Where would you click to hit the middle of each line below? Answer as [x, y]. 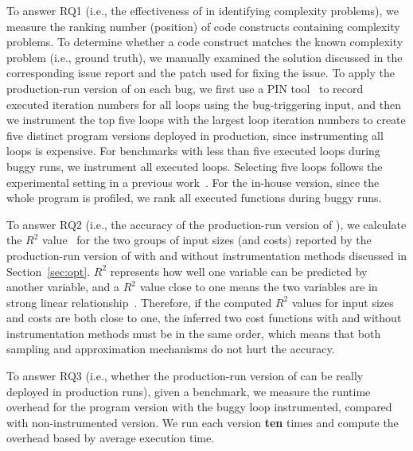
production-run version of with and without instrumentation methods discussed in [207, 255]
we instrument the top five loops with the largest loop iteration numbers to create [206, 120]
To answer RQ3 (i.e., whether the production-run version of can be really [185, 376]
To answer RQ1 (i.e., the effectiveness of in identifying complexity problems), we [203, 10]
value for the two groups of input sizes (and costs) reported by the [207, 240]
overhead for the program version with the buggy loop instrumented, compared [199, 407]
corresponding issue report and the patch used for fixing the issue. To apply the [201, 73]
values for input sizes [343, 302]
